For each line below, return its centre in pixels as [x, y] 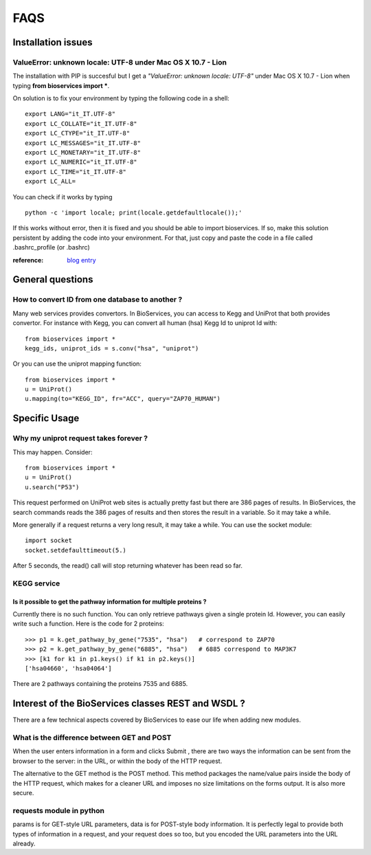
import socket [48, 541]
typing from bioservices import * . [61, 85]
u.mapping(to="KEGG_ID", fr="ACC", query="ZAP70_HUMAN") [123, 399]
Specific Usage [46, 418]
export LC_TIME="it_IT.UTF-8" [76, 171]
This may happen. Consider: [53, 452]
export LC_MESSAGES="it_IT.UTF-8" [83, 143]
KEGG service [36, 583]
